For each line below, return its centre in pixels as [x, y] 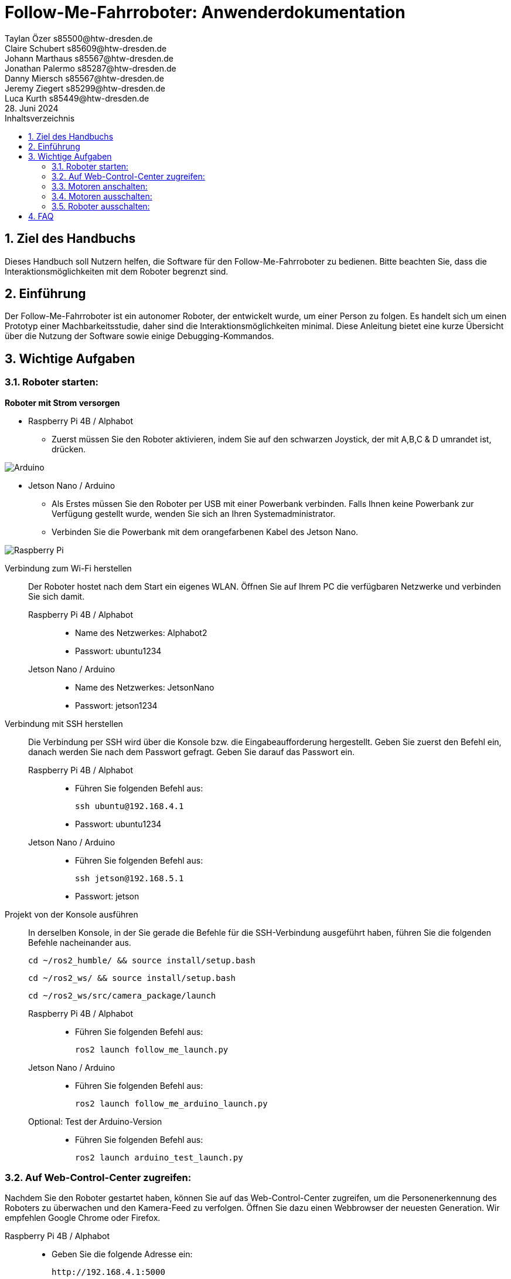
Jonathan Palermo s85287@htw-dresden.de [91, 68]
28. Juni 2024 [32, 108]
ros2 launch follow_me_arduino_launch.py [171, 1103]
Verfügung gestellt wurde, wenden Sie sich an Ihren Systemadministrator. [194, 513]
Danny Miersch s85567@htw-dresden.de [84, 78]
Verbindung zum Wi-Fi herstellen [68, 568]
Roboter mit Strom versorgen [62, 402]
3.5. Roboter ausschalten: [101, 206]
